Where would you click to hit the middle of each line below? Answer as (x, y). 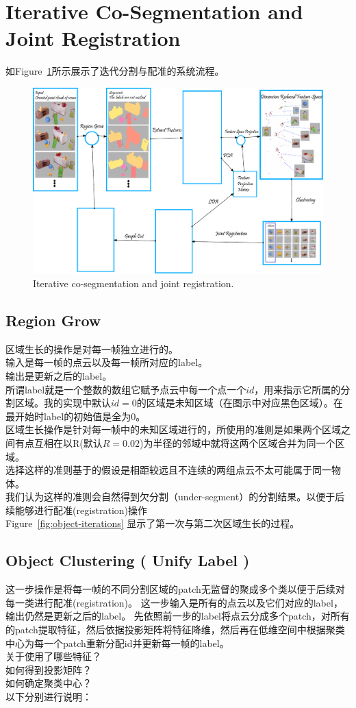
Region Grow (53, 320)
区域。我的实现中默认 (63, 403)
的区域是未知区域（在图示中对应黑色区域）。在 (240, 403)
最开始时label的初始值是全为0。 (76, 416)
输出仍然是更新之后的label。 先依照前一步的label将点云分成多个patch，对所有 (178, 616)
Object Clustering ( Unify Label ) (128, 560)
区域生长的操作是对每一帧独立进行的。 (92, 349)
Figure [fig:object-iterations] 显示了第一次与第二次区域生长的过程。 (153, 523)
